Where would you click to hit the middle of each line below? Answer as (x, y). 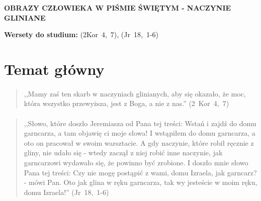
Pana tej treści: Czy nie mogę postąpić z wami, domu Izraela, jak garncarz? (140, 172)
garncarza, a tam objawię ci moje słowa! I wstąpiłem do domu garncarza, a (140, 133)
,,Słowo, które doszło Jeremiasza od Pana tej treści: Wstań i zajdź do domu (140, 123)
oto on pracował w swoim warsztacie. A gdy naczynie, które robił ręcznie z (139, 142)
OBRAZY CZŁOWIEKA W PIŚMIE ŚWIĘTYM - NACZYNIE (118, 8)
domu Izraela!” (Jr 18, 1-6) (66, 192)
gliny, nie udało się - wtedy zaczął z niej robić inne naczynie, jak (123, 153)
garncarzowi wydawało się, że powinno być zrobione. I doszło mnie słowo (136, 162)
